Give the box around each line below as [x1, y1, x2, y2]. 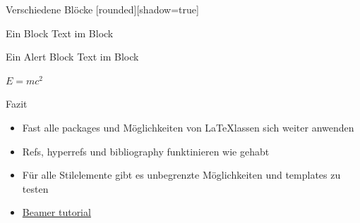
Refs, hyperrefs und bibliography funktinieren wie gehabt [22, 144, 270, 158]
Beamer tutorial [22, 205, 91, 219]
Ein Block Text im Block [6, 25, 114, 40]
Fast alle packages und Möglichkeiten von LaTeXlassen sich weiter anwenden [22, 120, 354, 134]
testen [22, 181, 49, 196]
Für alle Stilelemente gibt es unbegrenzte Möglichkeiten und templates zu [22, 167, 341, 182]
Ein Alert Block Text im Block [6, 49, 139, 64]
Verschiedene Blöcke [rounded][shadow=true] [6, 2, 199, 16]
